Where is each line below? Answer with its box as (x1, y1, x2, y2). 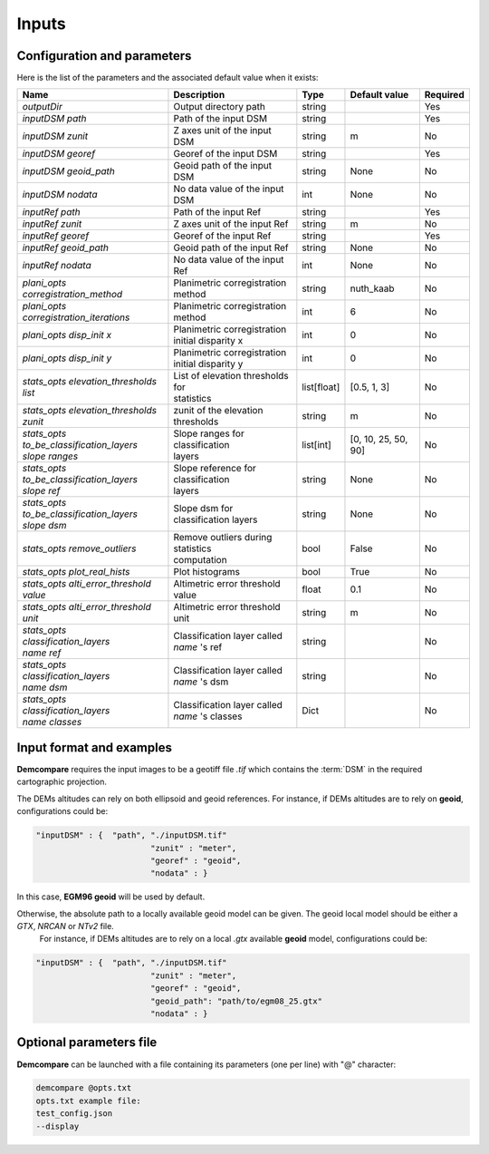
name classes (22, 716, 82, 729)
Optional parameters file (16, 1034, 158, 1051)
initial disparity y (173, 358, 244, 371)
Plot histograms (173, 566, 240, 578)
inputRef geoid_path (22, 241, 109, 254)
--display (35, 1120, 80, 1131)
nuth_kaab (350, 282, 395, 295)
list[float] (302, 381, 340, 393)
